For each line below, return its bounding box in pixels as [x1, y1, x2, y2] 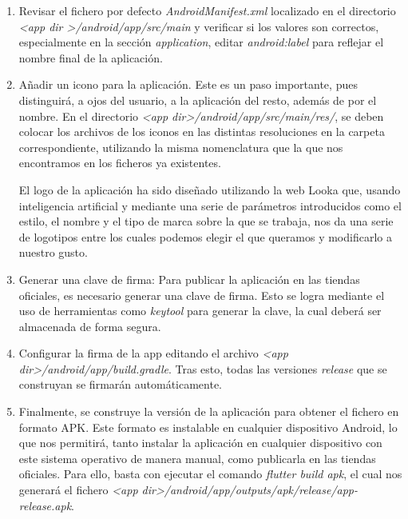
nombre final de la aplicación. [18, 49, 163, 66]
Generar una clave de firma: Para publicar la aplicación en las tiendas [18, 270, 360, 287]
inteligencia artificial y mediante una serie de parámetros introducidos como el [18, 197, 402, 214]
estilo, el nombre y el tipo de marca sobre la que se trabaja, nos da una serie [18, 213, 394, 230]
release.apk [18, 497, 72, 513]
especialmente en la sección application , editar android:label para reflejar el [18, 34, 384, 50]
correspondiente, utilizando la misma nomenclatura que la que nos [18, 138, 343, 155]
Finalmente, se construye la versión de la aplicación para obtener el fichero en [18, 403, 399, 420]
